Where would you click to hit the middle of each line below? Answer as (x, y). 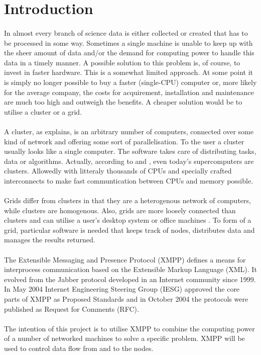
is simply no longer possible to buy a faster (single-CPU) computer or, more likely (130, 82)
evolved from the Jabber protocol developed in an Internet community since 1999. (130, 279)
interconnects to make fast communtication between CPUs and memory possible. (129, 180)
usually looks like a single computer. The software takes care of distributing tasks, (130, 151)
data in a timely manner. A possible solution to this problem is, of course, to (122, 62)
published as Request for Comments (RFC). (72, 308)
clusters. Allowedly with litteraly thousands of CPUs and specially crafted (118, 171)
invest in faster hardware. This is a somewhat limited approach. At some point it (129, 72)
